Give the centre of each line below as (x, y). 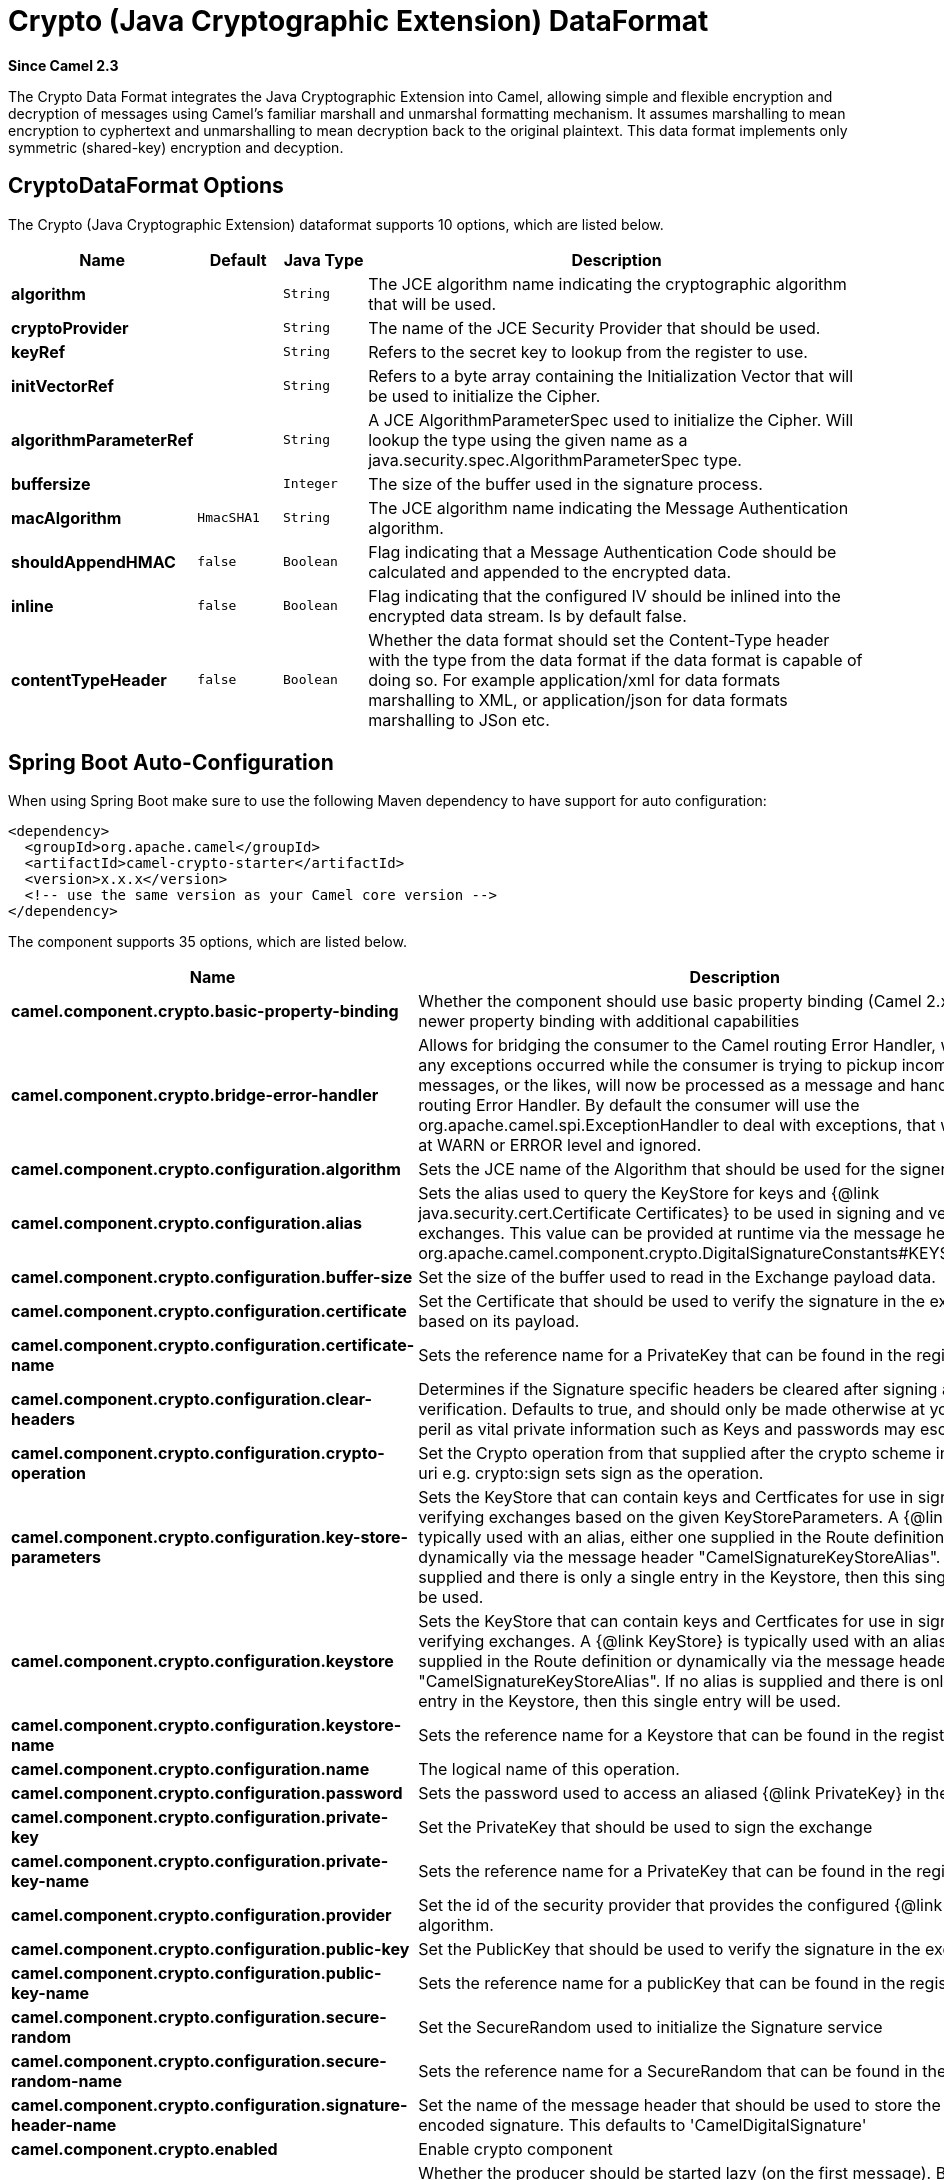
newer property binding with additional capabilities (609, 1021)
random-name (66, 2081)
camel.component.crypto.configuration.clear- (191, 1399)
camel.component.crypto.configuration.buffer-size (212, 1277)
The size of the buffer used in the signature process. (565, 483)
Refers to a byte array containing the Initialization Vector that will (611, 375)
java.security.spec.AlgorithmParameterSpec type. (555, 459)
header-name (64, 2125)
